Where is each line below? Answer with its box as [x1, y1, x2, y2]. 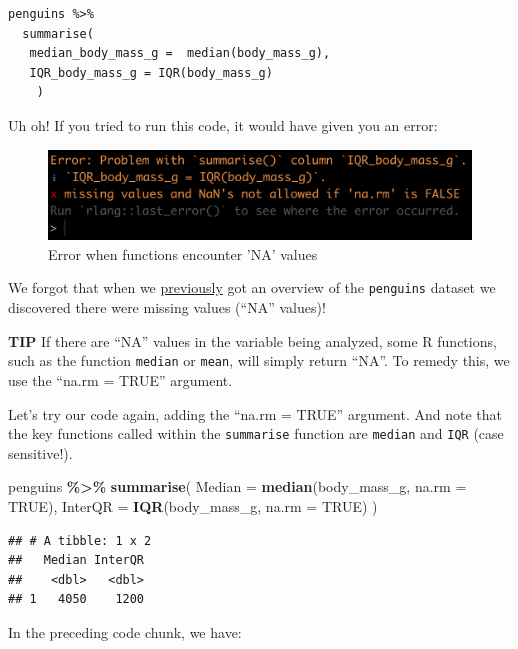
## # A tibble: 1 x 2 [8, 533, 152, 548]
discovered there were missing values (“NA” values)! [8, 297, 326, 318]
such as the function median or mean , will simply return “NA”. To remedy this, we [8, 350, 510, 371]
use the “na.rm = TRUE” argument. [8, 369, 233, 390]
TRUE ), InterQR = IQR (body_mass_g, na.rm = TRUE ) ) [8, 495, 378, 516]
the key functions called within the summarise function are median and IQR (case [8, 423, 504, 444]
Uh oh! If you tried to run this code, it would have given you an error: [8, 114, 438, 135]
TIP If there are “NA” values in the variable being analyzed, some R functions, [8, 330, 497, 351]
